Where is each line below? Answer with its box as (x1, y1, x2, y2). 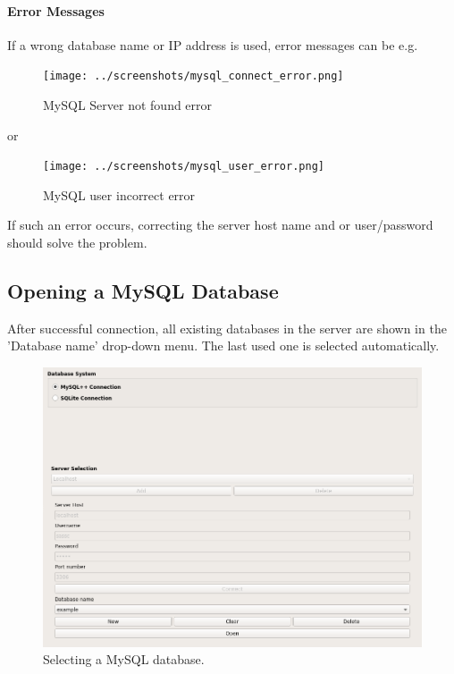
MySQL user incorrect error (43, 185, 196, 204)
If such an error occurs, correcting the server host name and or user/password (7, 215, 433, 234)
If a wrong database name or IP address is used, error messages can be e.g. (7, 35, 418, 54)
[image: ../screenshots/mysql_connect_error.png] (43, 70, 344, 83)
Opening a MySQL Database (7, 277, 279, 305)
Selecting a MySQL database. (43, 650, 205, 669)
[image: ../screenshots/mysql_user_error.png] (43, 160, 324, 173)
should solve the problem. (7, 233, 147, 252)
